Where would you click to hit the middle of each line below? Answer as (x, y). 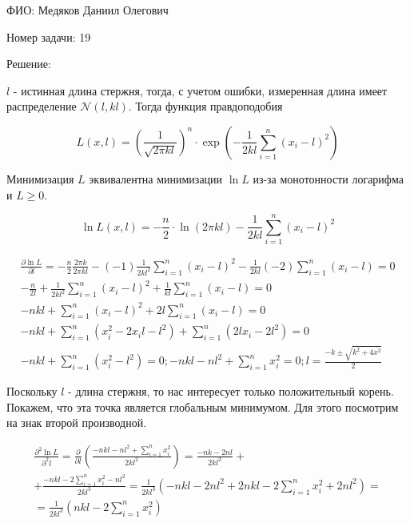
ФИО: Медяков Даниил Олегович (88, 10)
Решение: (29, 64)
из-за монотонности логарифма (328, 178)
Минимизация (40, 178)
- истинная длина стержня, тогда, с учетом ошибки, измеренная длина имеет (200, 90)
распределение (42, 106)
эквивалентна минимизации (156, 178)
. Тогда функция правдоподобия (205, 106)
